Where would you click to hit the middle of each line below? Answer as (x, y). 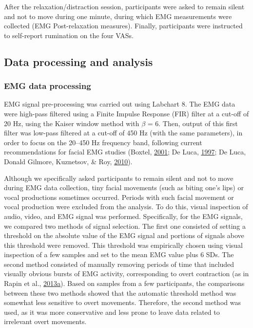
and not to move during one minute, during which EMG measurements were (118, 16)
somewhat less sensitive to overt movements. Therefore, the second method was (122, 302)
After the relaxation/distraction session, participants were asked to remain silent (124, 6)
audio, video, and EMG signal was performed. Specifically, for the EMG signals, (123, 216)
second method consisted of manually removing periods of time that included (119, 264)
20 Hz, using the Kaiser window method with (72, 123)
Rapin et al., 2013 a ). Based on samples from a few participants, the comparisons (124, 283)
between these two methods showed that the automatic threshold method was (120, 293)
